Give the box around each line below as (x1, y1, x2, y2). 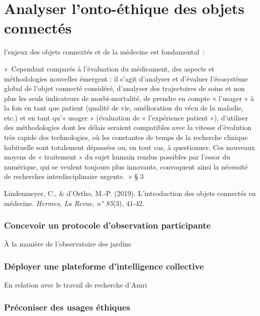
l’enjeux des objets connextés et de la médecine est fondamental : (4, 46, 205, 57)
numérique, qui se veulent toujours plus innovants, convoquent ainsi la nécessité (4, 161, 248, 171)
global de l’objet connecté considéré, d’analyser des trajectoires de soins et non (4, 83, 245, 93)
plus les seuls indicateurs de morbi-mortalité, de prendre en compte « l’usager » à (4, 92, 254, 103)
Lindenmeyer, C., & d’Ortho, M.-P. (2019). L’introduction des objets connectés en (4, 188, 256, 198)
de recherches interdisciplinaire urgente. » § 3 (4, 171, 144, 181)
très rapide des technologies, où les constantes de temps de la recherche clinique (4, 132, 248, 142)
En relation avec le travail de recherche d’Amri (4, 279, 147, 290)
